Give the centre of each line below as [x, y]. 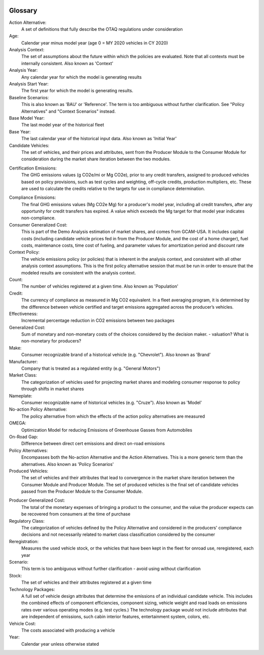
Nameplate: [21, 396]
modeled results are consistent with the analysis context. [79, 273]
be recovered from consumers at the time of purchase [76, 514]
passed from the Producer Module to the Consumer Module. [82, 491]
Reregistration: [24, 541]
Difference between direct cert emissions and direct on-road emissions [93, 444]
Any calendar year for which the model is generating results [81, 77]
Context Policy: [24, 252]
